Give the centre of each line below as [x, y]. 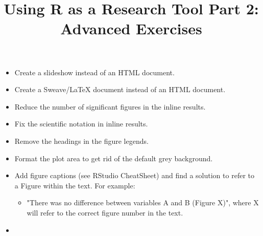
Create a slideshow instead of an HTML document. [94, 72]
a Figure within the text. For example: [75, 185]
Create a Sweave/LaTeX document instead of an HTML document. [120, 89]
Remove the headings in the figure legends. [81, 141]
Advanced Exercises [131, 28]
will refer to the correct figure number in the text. [105, 212]
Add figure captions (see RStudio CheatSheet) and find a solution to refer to [134, 175]
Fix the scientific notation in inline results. [81, 124]
